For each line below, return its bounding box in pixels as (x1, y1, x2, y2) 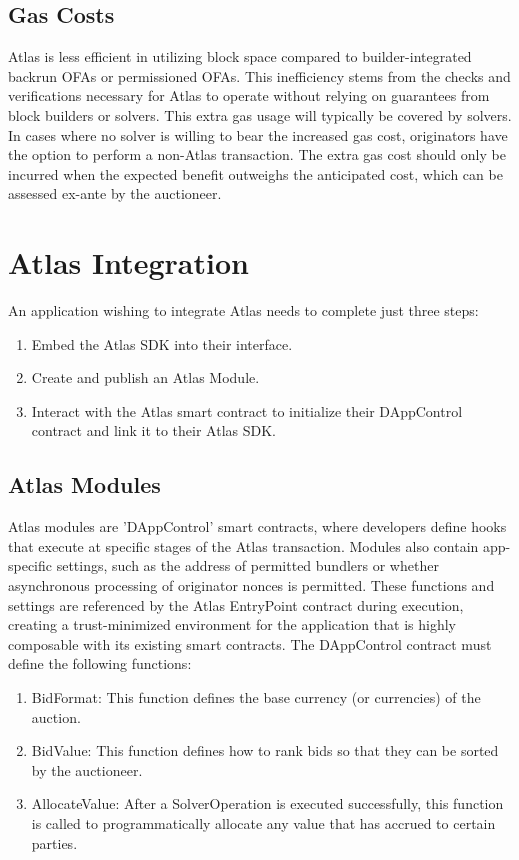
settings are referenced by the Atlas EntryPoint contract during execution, (8, 594, 464, 615)
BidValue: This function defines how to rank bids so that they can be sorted (31, 740, 499, 761)
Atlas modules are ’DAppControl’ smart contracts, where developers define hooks (8, 516, 507, 537)
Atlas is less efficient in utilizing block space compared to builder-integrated (8, 46, 472, 67)
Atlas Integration (8, 242, 249, 283)
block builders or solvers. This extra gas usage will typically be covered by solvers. (8, 104, 512, 125)
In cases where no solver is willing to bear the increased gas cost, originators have (8, 124, 508, 145)
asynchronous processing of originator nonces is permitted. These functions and (8, 575, 495, 596)
